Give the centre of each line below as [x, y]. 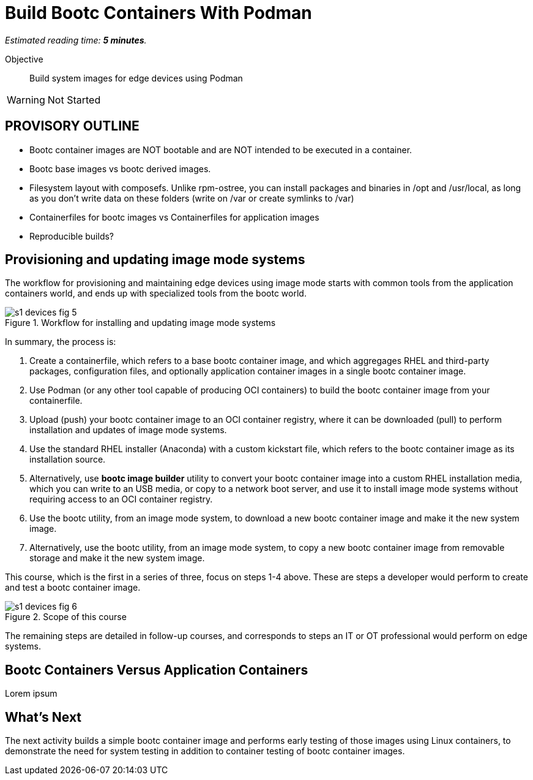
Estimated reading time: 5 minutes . [76, 40]
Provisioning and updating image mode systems [155, 260]
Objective [24, 59]
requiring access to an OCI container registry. [121, 499]
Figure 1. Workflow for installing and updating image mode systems [140, 323]
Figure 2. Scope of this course [66, 617]
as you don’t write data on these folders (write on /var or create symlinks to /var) [192, 198]
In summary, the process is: [61, 342]
